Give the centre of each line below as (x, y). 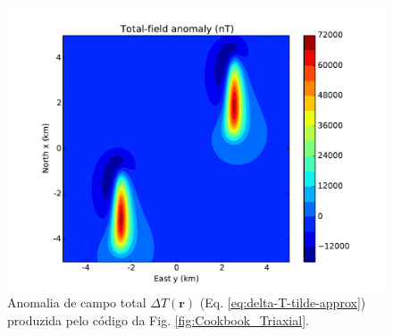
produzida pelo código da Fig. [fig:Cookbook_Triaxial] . (158, 319)
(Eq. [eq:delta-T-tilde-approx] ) (283, 302)
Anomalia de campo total (77, 302)
